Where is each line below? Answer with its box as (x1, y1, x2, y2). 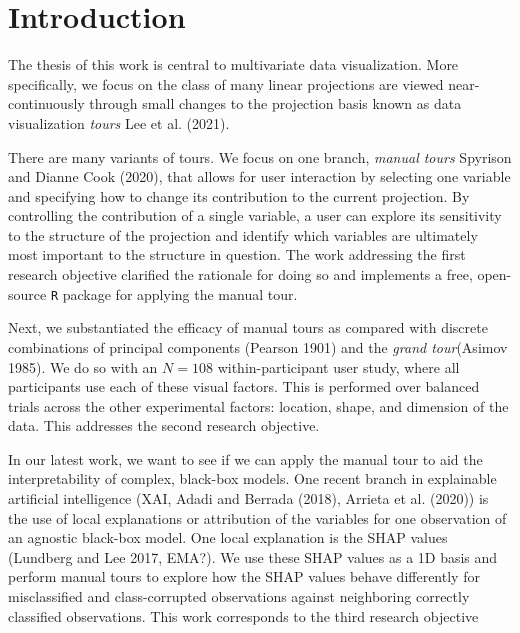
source (8, 283, 47, 304)
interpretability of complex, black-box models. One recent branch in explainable (8, 468, 497, 489)
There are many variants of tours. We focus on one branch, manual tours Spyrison (8, 146, 512, 167)
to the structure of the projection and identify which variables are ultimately (8, 224, 478, 245)
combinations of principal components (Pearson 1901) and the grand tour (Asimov (8, 336, 508, 357)
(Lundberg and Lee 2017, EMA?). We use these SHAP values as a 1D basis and (8, 546, 498, 567)
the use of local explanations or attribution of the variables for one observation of (8, 507, 507, 528)
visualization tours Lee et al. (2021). (8, 112, 230, 133)
